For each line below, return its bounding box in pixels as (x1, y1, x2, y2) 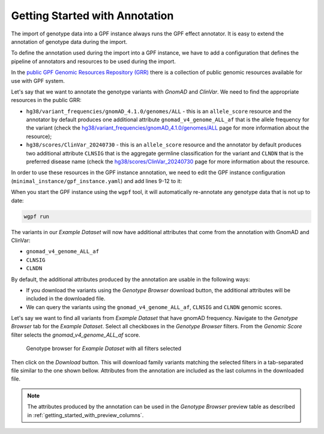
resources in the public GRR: (11, 97, 82, 104)
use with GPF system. (11, 77, 65, 84)
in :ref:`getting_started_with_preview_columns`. (27, 411, 144, 418)
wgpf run (23, 213, 50, 220)
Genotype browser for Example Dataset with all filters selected (26, 345, 182, 352)
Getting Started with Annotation (11, 9, 174, 22)
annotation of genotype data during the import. (11, 38, 128, 45)
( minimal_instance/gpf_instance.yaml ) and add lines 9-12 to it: (11, 177, 182, 184)
